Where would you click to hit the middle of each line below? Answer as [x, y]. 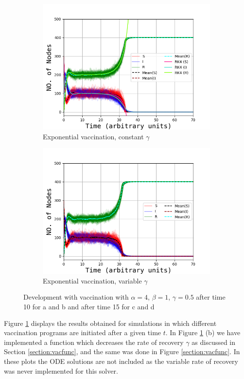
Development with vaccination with [76, 297]
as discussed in [214, 342]
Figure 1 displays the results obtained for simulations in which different [110, 323]
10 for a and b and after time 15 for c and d [89, 306]
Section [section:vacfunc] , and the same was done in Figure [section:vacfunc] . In [122, 351]
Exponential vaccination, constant [93, 136]
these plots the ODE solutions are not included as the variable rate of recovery [121, 361]
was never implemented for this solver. [61, 370]
